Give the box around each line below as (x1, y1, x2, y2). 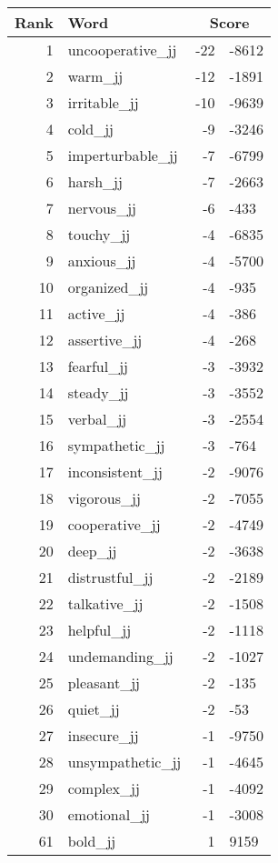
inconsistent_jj (67, 461, 163, 482)
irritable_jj (67, 92, 139, 113)
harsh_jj (67, 171, 123, 192)
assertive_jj (67, 329, 143, 350)
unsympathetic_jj (67, 751, 182, 772)
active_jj (67, 303, 125, 324)
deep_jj (67, 540, 117, 561)
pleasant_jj (67, 672, 140, 693)
